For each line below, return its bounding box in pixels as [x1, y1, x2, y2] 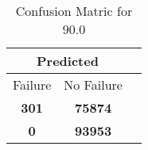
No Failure [64, 75, 123, 94]
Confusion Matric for [15, 2, 133, 20]
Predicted [37, 52, 99, 70]
